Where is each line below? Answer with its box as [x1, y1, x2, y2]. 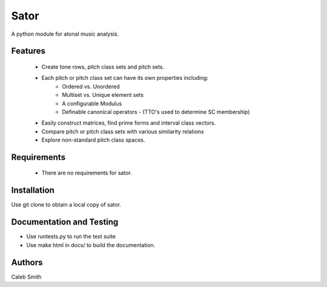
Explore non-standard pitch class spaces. [41, 136, 145, 143]
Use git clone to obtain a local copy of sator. [11, 201, 121, 208]
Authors [11, 257, 43, 268]
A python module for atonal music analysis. [11, 30, 119, 38]
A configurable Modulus [62, 100, 122, 107]
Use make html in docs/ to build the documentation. [26, 241, 156, 248]
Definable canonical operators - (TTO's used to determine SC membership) [62, 108, 251, 115]
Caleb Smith [11, 273, 42, 280]
